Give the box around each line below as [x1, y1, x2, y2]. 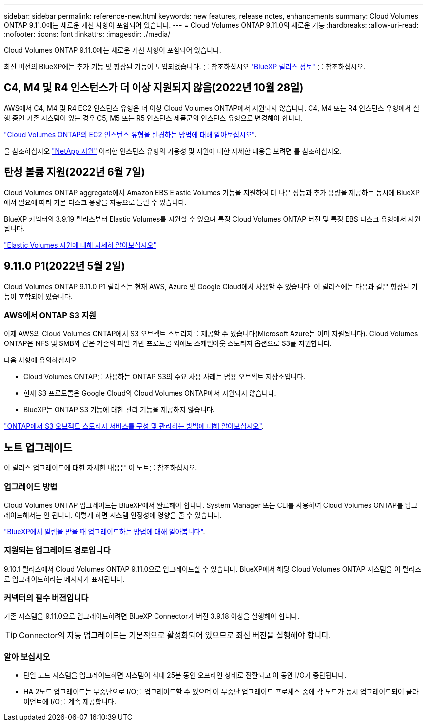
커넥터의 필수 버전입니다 [4, 593, 89, 603]
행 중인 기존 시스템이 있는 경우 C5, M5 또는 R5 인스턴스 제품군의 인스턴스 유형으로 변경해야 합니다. [4, 113, 303, 122]
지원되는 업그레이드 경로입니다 [4, 545, 111, 556]
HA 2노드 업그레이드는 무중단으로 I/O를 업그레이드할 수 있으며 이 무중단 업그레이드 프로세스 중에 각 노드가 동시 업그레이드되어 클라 [23, 687, 419, 696]
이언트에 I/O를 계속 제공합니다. [23, 697, 116, 706]
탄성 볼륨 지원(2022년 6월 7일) [4, 166, 145, 179]
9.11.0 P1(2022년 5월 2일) [4, 260, 125, 273]
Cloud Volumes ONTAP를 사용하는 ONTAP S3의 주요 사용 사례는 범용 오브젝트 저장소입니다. [23, 372, 306, 381]
